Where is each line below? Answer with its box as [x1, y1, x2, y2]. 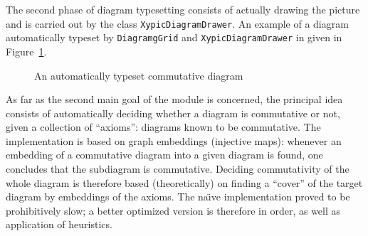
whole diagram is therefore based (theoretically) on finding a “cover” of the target [6, 175, 363, 190]
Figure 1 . [6, 43, 47, 58]
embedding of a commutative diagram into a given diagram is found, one [6, 147, 323, 162]
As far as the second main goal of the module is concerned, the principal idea [6, 92, 343, 107]
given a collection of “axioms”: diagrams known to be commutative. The [6, 119, 321, 134]
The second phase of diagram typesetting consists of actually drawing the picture [6, 2, 360, 16]
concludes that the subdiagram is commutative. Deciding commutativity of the [6, 161, 349, 176]
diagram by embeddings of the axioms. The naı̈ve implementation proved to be [6, 189, 350, 204]
